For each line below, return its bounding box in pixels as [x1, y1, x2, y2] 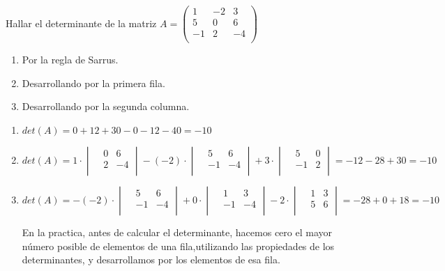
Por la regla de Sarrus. [22, 52, 119, 67]
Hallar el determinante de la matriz [6, 15, 157, 30]
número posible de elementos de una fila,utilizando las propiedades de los [22, 238, 335, 253]
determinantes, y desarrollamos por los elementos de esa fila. [22, 252, 280, 267]
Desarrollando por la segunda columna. [22, 99, 190, 114]
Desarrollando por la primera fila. [22, 75, 165, 90]
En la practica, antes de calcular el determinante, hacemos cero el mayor [22, 224, 333, 239]
